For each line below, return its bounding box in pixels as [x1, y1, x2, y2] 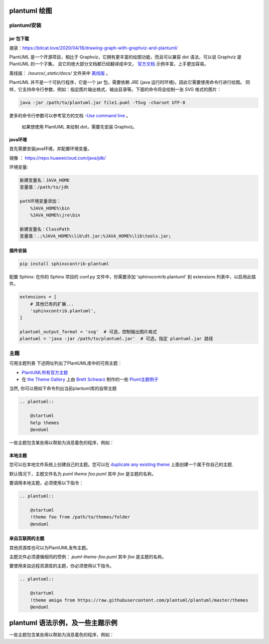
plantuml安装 [9, 22, 42, 29]
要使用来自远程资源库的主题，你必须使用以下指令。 [9, 563, 114, 569]
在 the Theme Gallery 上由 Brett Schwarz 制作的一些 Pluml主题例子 [21, 376, 159, 382]
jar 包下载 [9, 35, 29, 42]
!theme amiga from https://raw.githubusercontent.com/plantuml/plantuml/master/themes [30, 597, 249, 603]
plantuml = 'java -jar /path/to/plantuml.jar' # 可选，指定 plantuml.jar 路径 [19, 336, 214, 342]
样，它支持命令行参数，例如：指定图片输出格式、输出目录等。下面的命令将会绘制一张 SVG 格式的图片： [9, 86, 222, 92]
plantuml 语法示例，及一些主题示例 [9, 619, 118, 627]
